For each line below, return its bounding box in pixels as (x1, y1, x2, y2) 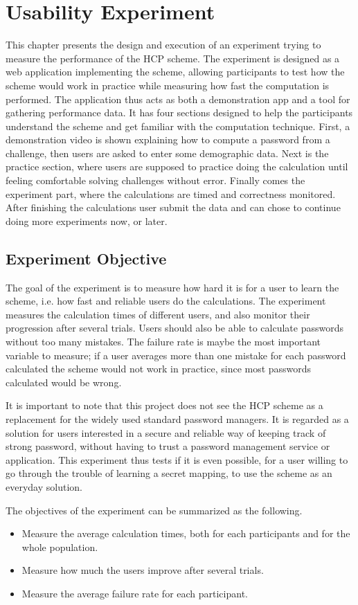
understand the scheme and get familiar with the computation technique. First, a (6, 118, 350, 133)
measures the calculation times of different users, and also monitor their (6, 307, 310, 321)
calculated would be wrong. (6, 374, 122, 389)
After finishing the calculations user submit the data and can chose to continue (6, 200, 341, 215)
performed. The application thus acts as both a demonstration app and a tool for (6, 91, 350, 106)
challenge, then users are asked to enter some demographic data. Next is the (6, 145, 329, 160)
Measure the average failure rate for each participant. (21, 586, 248, 600)
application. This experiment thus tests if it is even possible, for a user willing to (6, 452, 348, 467)
